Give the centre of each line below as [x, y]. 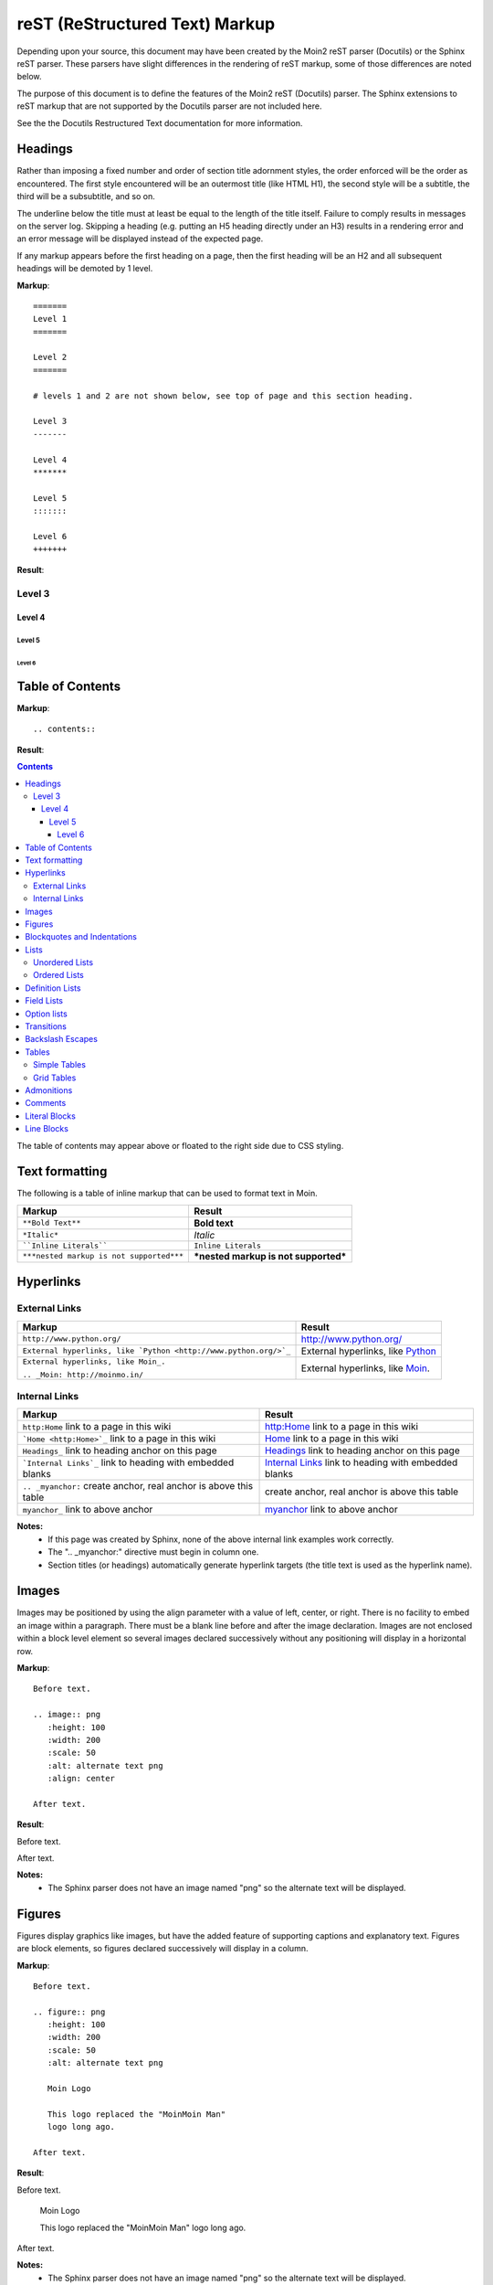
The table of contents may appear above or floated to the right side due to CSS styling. [180, 1145]
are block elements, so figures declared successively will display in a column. [163, 1949]
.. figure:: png [69, 2012]
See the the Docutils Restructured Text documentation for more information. [160, 122]
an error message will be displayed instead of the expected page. [140, 239]
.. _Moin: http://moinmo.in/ [83, 1374]
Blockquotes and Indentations [81, 937]
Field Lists [44, 1001]
